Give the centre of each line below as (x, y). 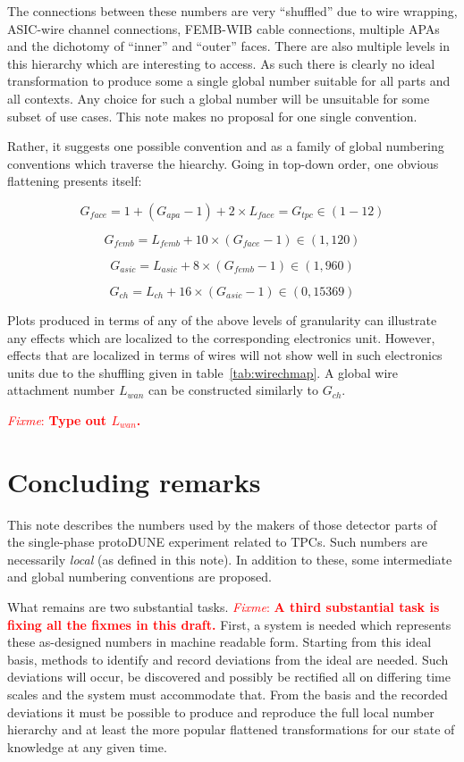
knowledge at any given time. (87, 746)
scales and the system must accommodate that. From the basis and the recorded (228, 694)
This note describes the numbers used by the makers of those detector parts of (222, 524)
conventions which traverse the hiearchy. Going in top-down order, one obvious (223, 163)
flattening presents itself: (75, 181)
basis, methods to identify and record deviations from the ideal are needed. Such (228, 659)
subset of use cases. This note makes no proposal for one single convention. (212, 116)
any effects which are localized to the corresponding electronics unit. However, (221, 337)
